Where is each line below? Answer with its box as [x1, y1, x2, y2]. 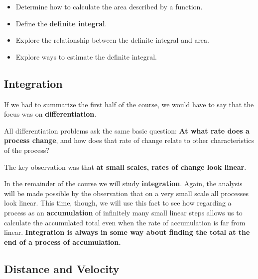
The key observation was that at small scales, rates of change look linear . [4, 161, 247, 172]
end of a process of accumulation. [4, 236, 121, 247]
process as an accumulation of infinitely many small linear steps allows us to [4, 207, 243, 217]
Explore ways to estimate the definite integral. [15, 51, 157, 62]
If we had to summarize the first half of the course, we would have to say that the [4, 99, 254, 109]
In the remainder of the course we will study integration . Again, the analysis [4, 178, 243, 189]
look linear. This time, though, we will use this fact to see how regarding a [4, 198, 232, 208]
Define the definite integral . [15, 18, 107, 28]
